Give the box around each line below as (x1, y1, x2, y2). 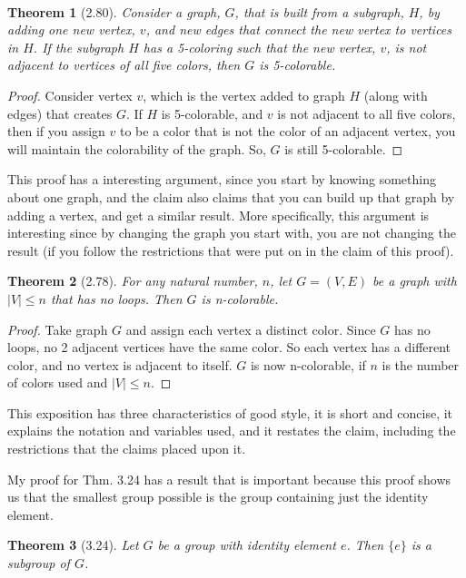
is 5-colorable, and (161, 103, 263, 122)
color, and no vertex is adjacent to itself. (7, 355, 233, 374)
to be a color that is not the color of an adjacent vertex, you (120, 122, 456, 141)
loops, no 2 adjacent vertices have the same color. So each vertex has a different (7, 338, 451, 357)
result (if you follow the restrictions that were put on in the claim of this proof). (7, 240, 454, 260)
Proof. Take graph (7, 319, 108, 338)
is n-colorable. (201, 289, 279, 308)
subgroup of (7, 554, 70, 573)
